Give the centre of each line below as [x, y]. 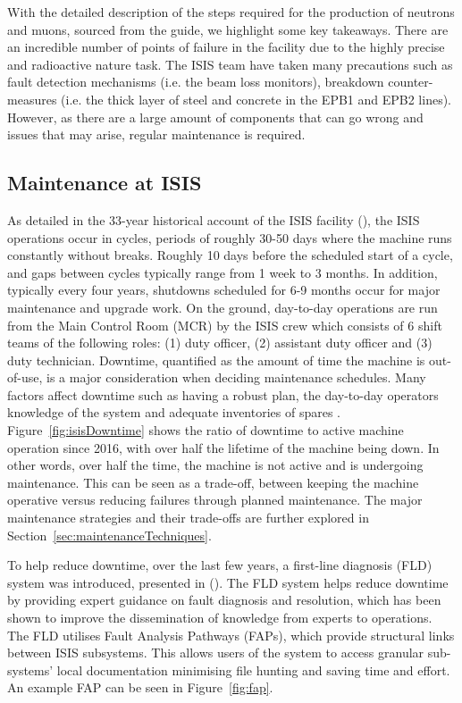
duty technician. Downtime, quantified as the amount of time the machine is [216, 360]
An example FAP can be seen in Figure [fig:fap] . [140, 687]
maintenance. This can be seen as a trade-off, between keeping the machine [213, 482]
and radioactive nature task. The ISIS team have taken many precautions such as [230, 64]
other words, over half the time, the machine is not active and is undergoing [215, 465]
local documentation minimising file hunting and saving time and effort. [253, 670]
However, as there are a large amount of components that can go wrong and [215, 117]
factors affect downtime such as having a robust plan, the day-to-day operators [223, 394]
